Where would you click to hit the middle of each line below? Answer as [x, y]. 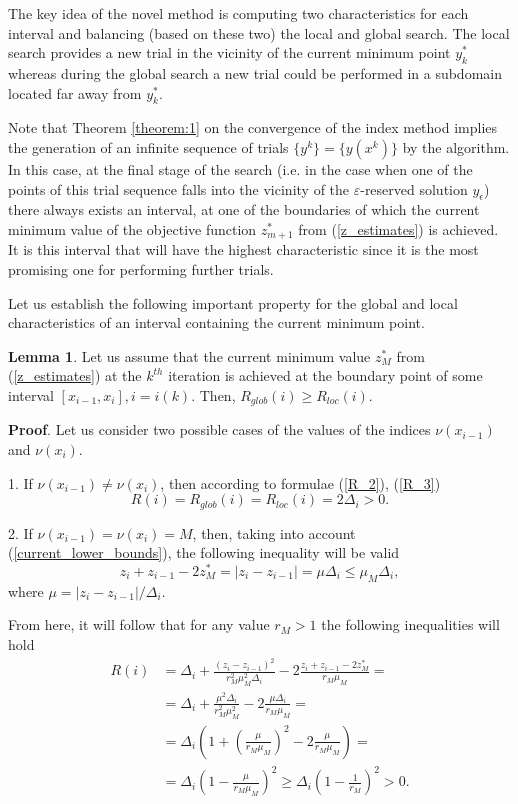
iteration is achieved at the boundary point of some [325, 375]
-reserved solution [414, 188]
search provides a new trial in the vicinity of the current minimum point [229, 52]
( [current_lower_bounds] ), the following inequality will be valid [204, 552]
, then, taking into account [274, 532]
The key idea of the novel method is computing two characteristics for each [238, 13]
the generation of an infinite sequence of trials [148, 146]
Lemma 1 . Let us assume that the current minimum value [189, 355]
